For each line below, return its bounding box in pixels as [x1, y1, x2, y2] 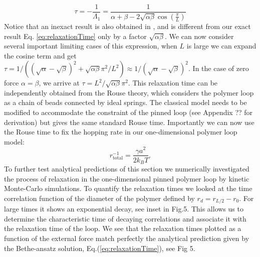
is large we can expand [186, 40, 256, 51]
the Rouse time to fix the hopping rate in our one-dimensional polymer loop [4, 126, 237, 137]
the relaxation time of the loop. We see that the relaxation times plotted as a [4, 223, 241, 233]
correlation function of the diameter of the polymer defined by [4, 192, 195, 203]
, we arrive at [39, 77, 80, 88]
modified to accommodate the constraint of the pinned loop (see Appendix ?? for [4, 107, 253, 117]
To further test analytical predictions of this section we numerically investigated [4, 163, 249, 174]
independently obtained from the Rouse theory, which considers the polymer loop [4, 87, 254, 97]
